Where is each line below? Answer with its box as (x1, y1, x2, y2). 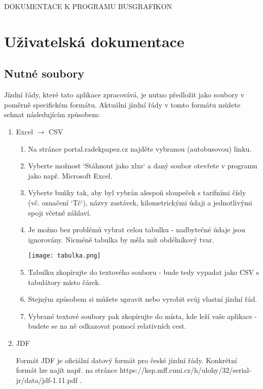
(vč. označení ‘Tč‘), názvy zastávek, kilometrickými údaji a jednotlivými (28, 197, 252, 207)
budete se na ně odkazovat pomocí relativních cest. (28, 321, 186, 331)
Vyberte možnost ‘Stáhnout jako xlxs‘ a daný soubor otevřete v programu (28, 160, 257, 171)
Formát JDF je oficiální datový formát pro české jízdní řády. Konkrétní (16, 355, 237, 365)
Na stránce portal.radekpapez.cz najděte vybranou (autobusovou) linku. (28, 143, 252, 154)
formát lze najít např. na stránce (16, 365, 118, 375)
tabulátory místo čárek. (28, 276, 101, 287)
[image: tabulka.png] (28, 252, 101, 260)
